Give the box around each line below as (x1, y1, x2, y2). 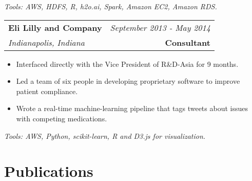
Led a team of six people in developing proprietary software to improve (16, 76, 240, 86)
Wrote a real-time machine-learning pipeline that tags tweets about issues (16, 103, 248, 114)
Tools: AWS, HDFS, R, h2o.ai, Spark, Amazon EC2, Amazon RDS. (4, 1, 217, 11)
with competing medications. (16, 113, 107, 123)
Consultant (165, 36, 210, 48)
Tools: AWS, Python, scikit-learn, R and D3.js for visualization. (4, 130, 206, 141)
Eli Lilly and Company (8, 21, 102, 33)
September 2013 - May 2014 (110, 21, 210, 33)
